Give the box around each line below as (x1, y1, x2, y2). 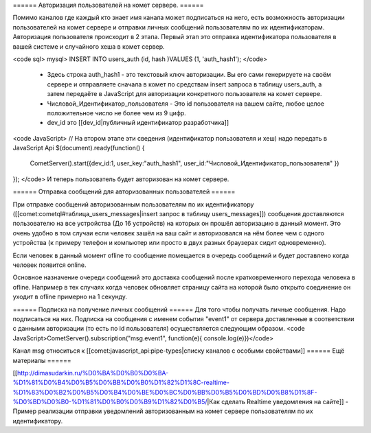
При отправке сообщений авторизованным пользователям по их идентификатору (12, 200, 254, 209)
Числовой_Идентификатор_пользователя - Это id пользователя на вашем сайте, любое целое (47, 100, 324, 108)
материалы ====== (12, 356, 71, 364)
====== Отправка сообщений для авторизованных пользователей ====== (12, 187, 236, 196)
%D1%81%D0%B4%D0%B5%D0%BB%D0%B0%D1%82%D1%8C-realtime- (12, 378, 230, 387)
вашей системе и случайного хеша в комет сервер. (12, 42, 165, 51)
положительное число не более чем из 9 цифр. (47, 108, 187, 117)
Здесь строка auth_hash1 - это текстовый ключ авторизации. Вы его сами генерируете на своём (47, 71, 331, 79)
